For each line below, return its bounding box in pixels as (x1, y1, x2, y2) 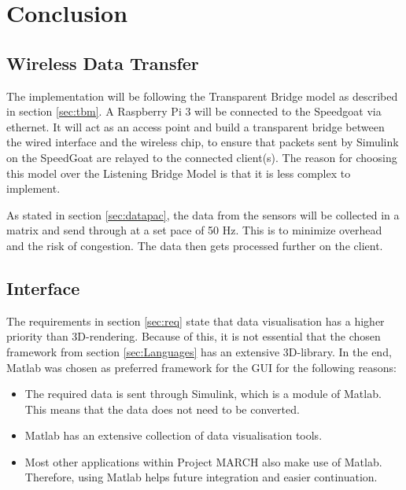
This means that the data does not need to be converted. (24, 400, 300, 417)
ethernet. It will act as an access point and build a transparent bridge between (6, 118, 385, 134)
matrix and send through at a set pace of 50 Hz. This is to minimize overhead (6, 222, 382, 238)
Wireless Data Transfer (6, 50, 199, 75)
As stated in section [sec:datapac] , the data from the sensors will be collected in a (6, 206, 400, 223)
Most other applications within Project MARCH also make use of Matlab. (24, 453, 382, 470)
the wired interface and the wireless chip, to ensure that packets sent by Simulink (6, 134, 399, 150)
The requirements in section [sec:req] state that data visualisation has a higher (6, 312, 385, 329)
